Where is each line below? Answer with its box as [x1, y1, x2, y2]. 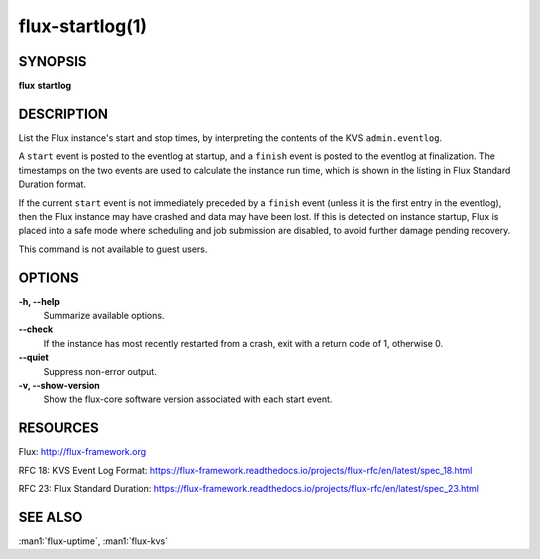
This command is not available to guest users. [18, 243, 208, 255]
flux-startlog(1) [18, 15, 148, 37]
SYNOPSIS [18, 53, 87, 70]
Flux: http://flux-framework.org [18, 446, 147, 458]
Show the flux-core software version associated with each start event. [43, 393, 333, 405]
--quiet [18, 351, 49, 364]
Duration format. [18, 178, 87, 190]
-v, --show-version [18, 379, 100, 391]
